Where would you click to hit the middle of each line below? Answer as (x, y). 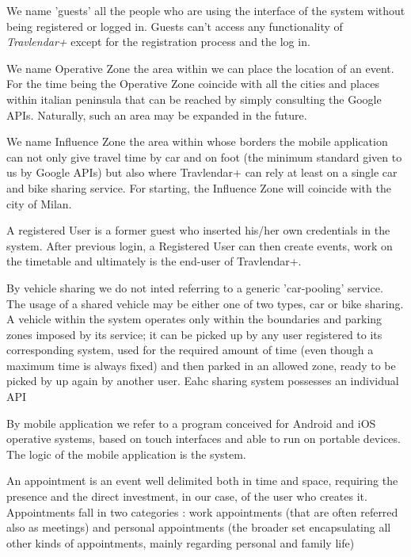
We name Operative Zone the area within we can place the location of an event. (200, 68)
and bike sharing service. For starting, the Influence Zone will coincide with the (199, 187)
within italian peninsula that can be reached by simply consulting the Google (194, 99)
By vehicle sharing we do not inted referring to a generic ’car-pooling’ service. (195, 287)
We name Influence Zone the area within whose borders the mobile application (197, 141)
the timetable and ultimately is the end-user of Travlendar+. (154, 261)
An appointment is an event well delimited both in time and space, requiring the (202, 481)
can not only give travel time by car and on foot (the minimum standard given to (204, 156)
